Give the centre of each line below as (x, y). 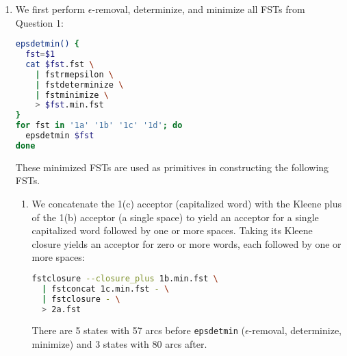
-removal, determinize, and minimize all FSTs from (198, 9)
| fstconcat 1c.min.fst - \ (105, 289)
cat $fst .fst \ (60, 64)
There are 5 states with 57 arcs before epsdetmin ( (138, 330)
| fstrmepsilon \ (75, 74)
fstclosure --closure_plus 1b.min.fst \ (125, 278)
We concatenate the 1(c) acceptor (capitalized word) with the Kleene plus (187, 203)
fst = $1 (40, 54)
